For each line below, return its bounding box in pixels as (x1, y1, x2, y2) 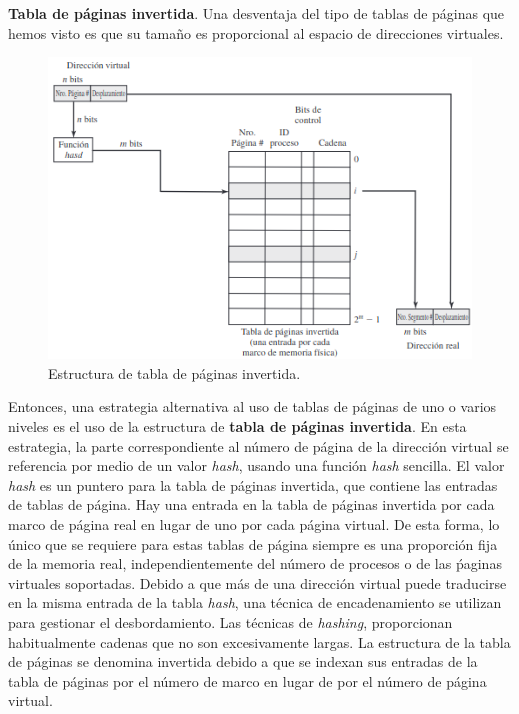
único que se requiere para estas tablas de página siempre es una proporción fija (8, 533, 498, 554)
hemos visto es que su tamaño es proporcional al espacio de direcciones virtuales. (8, 22, 504, 43)
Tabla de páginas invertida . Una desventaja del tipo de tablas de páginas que (8, 3, 505, 23)
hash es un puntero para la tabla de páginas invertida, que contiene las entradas (8, 474, 498, 495)
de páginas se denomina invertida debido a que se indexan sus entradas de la (8, 651, 478, 672)
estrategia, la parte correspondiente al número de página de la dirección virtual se (8, 435, 509, 456)
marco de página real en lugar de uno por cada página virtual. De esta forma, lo (8, 514, 500, 535)
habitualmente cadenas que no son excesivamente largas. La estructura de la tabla (8, 631, 511, 652)
